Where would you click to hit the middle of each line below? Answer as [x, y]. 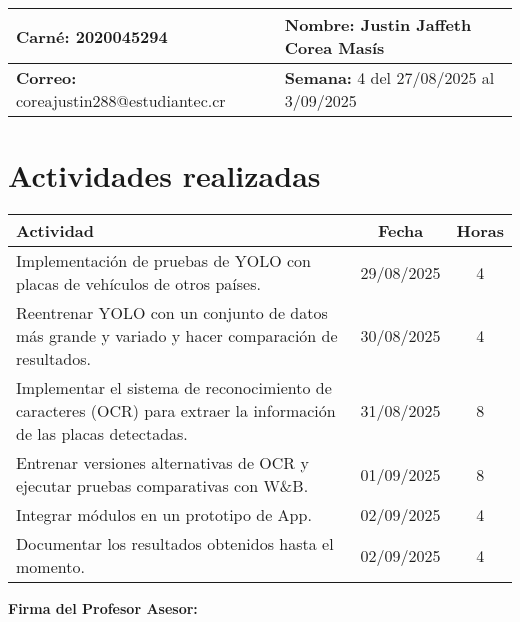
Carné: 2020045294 [92, 36]
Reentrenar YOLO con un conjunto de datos [172, 313]
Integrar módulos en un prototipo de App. [164, 515]
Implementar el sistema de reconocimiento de [174, 388]
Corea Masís [334, 47]
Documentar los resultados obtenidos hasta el [175, 544]
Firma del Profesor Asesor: [103, 608]
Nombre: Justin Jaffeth [378, 24]
